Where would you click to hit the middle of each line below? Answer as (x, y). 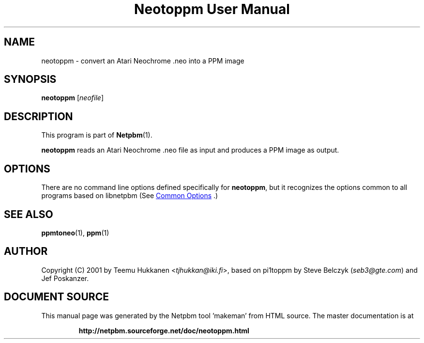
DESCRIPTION (38, 116)
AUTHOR (26, 251)
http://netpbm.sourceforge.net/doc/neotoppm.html (164, 330)
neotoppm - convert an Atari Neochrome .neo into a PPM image (143, 61)
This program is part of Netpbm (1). (97, 135)
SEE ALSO (29, 214)
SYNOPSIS (30, 79)
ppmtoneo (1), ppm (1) (75, 233)
